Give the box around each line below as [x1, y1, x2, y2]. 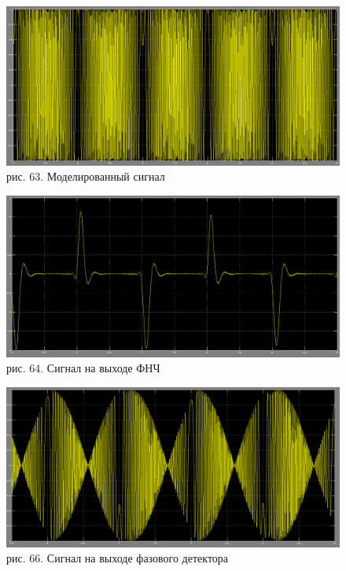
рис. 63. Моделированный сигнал [6, 168, 165, 185]
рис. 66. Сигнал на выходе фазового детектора [6, 550, 229, 566]
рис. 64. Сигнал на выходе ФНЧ [6, 360, 160, 376]
